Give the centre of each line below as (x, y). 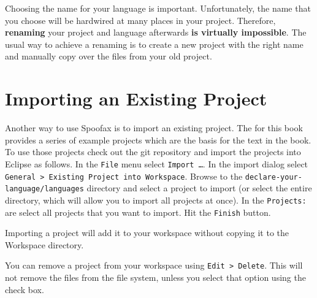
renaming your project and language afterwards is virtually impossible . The (156, 32)
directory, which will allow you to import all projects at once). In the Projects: (156, 200)
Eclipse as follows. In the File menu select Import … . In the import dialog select (157, 163)
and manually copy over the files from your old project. (109, 56)
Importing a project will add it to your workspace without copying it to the (147, 233)
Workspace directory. (44, 244)
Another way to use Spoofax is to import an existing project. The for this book (154, 128)
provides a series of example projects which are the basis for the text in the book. (158, 139)
